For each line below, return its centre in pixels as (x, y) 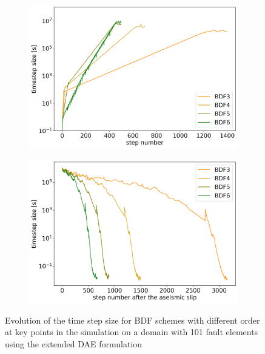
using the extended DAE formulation (74, 343)
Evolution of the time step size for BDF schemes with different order (132, 320)
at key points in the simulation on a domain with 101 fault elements (132, 332)
